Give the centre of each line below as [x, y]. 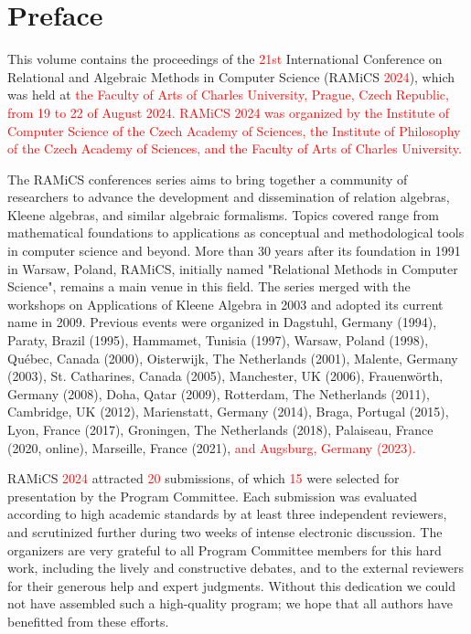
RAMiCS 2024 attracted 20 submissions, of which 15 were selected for [203, 478]
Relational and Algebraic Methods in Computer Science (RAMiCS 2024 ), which [231, 76]
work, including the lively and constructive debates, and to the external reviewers [235, 568]
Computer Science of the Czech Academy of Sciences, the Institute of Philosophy [234, 130]
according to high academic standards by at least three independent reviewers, [227, 514]
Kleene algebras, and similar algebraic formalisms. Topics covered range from [223, 214]
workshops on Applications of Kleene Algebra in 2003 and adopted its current [225, 304]
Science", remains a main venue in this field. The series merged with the [209, 286]
